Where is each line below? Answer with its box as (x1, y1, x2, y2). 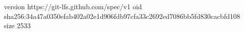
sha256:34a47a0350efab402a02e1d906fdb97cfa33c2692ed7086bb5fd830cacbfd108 (4, 11, 240, 21)
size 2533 (4, 20, 31, 31)
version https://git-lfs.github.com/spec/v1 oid (4, 1, 142, 11)
